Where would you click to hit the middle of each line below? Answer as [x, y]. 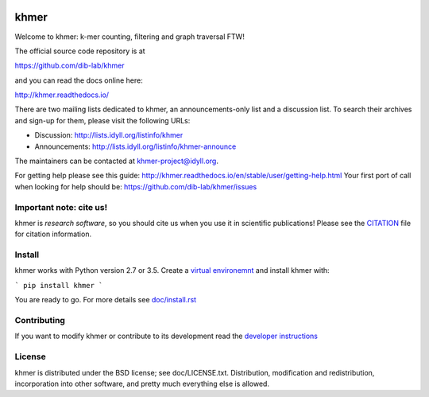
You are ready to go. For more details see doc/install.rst [106, 300]
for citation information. [53, 234]
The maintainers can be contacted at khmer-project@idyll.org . [116, 161]
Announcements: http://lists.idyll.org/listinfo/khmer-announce [135, 146]
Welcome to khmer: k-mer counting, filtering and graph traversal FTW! [130, 37]
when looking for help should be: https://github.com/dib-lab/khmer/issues [136, 186]
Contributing [40, 321]
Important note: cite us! [61, 207]
